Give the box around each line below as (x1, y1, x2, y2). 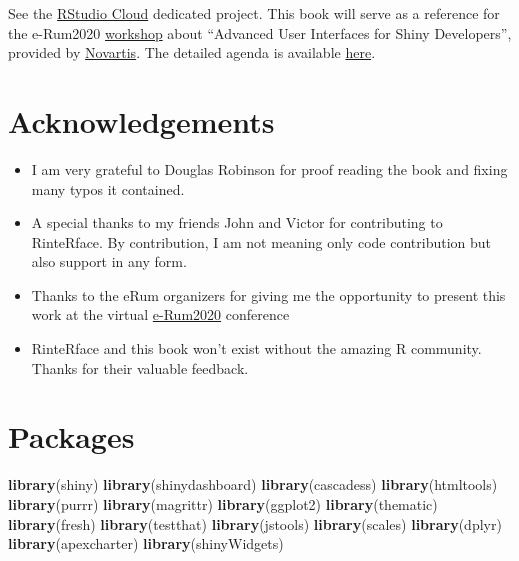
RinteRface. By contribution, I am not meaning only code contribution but (31, 231, 491, 252)
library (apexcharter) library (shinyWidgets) (8, 533, 284, 554)
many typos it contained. (31, 178, 185, 199)
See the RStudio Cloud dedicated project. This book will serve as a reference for (8, 3, 500, 23)
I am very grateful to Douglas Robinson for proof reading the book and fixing (31, 158, 508, 179)
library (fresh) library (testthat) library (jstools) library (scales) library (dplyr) (8, 513, 502, 534)
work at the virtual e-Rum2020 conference (31, 304, 290, 325)
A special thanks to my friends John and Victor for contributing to (31, 212, 443, 233)
